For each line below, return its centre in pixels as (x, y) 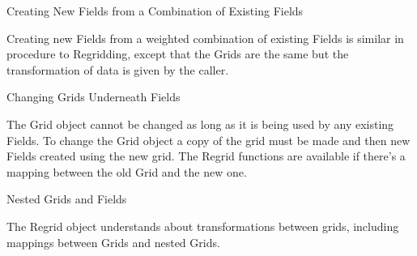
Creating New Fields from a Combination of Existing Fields (155, 11)
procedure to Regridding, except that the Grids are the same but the (178, 54)
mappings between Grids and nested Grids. (113, 242)
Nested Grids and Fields (67, 199)
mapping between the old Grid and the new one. (127, 171)
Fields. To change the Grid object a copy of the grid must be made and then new (208, 140)
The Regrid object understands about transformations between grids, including (203, 226)
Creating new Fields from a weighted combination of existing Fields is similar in (205, 38)
